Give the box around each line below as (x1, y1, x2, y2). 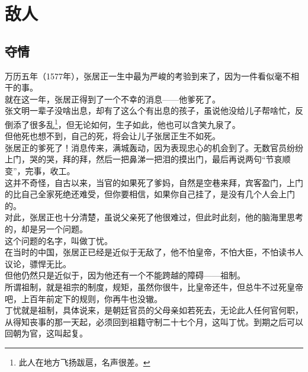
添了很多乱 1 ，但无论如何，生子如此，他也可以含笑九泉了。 (12, 116, 240, 130)
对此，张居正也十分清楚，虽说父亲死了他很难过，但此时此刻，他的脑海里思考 (5, 211, 303, 223)
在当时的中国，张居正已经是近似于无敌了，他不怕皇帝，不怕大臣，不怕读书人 (5, 246, 303, 258)
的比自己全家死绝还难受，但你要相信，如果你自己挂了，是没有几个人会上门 (5, 188, 295, 200)
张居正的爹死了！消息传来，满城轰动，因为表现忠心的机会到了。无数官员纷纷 (5, 141, 303, 153)
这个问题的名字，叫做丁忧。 (5, 234, 113, 246)
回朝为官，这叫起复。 (5, 327, 88, 339)
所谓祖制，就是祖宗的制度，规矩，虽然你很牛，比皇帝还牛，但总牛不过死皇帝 (5, 280, 303, 293)
